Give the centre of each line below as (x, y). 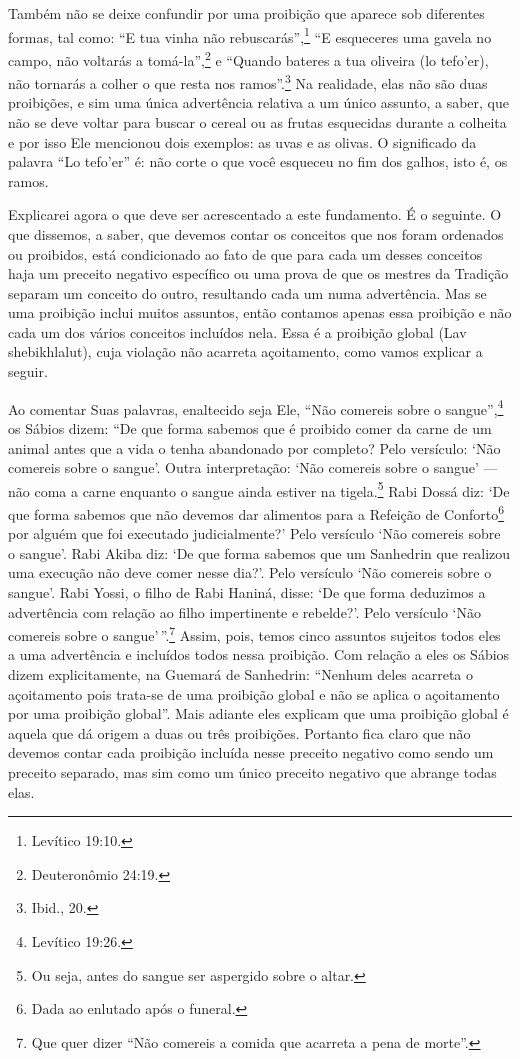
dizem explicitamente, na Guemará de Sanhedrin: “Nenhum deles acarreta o (241, 674)
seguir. (28, 371)
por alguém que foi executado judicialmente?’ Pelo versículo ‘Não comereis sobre (254, 533)
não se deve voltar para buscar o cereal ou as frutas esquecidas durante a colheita (257, 121)
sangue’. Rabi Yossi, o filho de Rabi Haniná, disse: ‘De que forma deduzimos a (247, 591)
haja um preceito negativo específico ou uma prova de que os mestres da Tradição (258, 273)
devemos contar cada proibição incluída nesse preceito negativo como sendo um (251, 752)
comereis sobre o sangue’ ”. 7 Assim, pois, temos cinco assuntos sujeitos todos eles (254, 633)
